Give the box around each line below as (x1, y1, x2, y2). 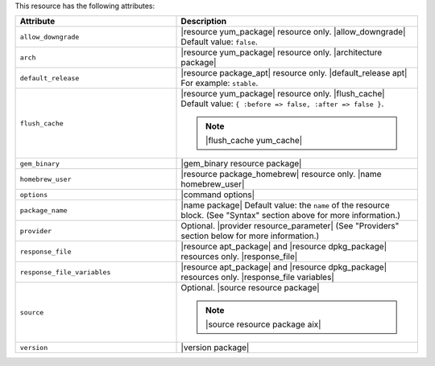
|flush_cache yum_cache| (205, 135, 303, 146)
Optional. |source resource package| (180, 282, 320, 294)
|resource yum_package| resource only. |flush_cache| (180, 88, 386, 100)
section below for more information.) (180, 230, 320, 241)
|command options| (180, 189, 255, 200)
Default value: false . (180, 36, 258, 47)
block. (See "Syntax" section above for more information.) (180, 210, 401, 221)
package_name (19, 206, 68, 215)
